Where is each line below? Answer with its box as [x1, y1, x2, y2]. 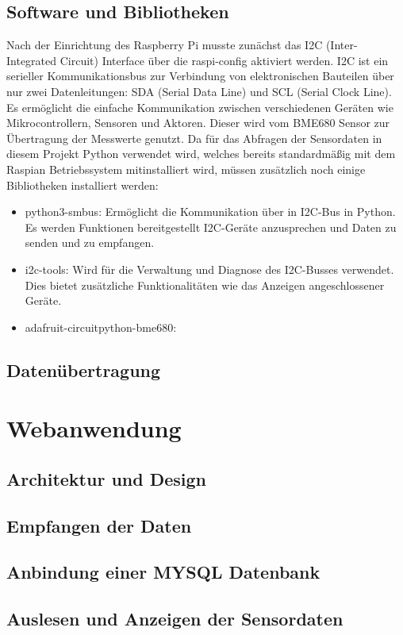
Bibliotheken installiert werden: [6, 176, 159, 193]
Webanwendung [6, 412, 182, 444]
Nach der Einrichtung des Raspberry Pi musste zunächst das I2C [6, 37, 323, 53]
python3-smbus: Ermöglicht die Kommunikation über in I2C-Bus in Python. [25, 203, 396, 220]
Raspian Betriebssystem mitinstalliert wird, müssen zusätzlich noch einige [6, 160, 366, 177]
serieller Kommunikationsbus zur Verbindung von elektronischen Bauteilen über [6, 67, 394, 84]
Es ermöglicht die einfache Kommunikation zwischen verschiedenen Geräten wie [6, 98, 393, 115]
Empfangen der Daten [6, 513, 192, 537]
